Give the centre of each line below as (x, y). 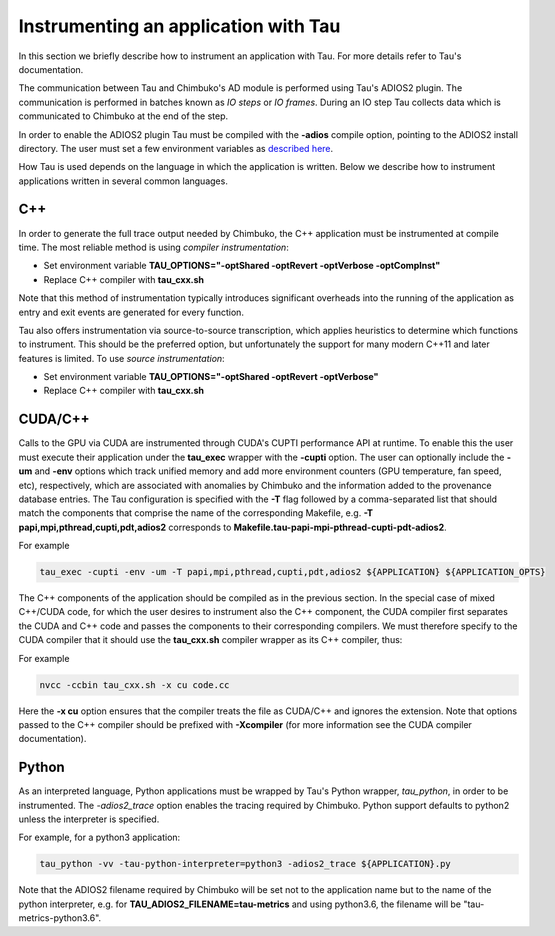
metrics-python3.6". (60, 918)
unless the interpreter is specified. (89, 819)
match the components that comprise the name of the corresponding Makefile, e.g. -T (196, 513)
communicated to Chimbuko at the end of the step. (123, 116)
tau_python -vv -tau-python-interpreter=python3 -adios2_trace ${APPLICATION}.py (245, 864)
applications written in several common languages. (123, 181)
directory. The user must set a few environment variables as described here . (176, 148)
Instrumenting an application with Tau (179, 26)
